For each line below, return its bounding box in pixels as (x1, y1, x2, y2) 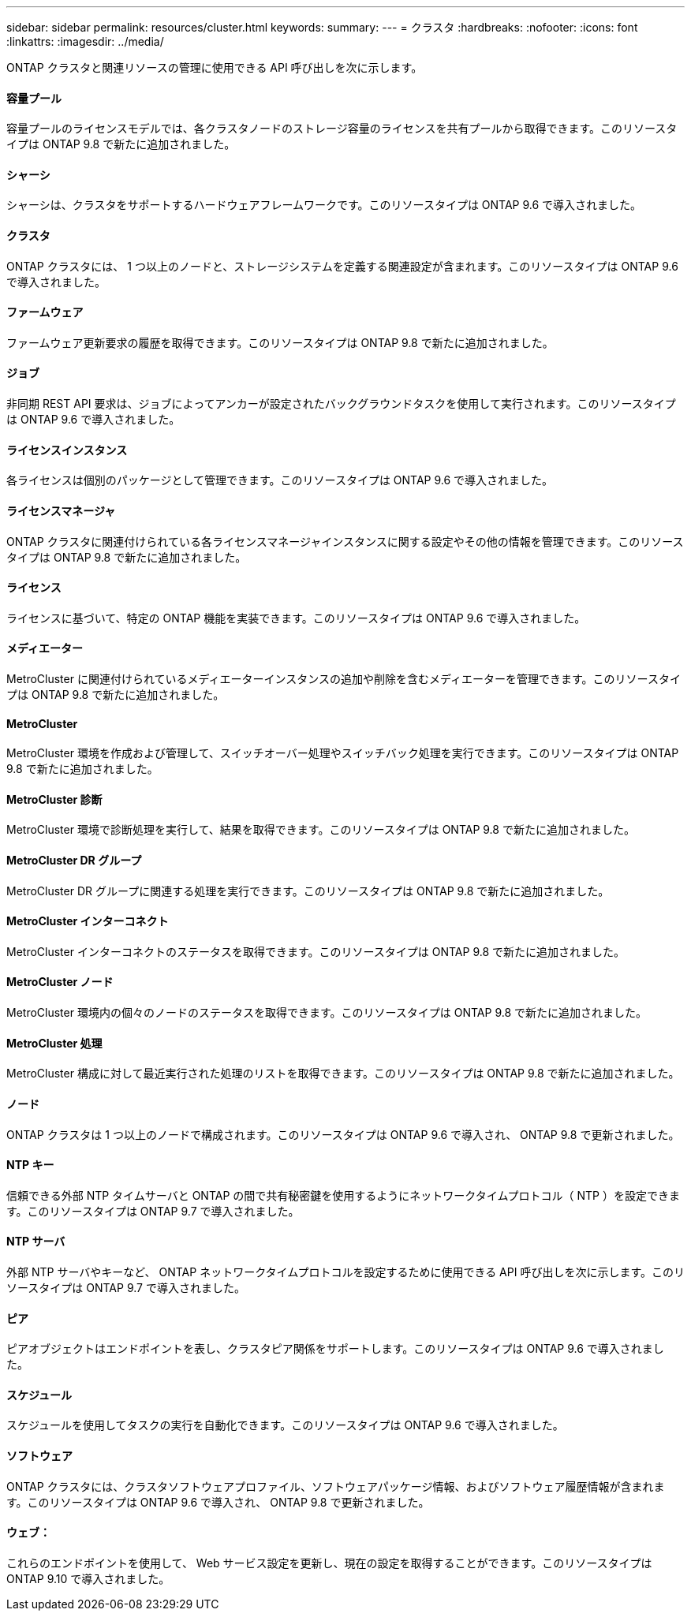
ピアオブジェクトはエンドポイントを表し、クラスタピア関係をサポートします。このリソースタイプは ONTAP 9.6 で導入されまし (6, 1342, 664, 1356)
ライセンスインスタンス (6, 443, 128, 457)
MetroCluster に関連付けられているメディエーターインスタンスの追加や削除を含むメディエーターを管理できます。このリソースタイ (6, 671, 681, 685)
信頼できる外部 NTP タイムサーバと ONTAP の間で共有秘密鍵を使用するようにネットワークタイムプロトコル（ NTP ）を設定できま (6, 1188, 680, 1202)
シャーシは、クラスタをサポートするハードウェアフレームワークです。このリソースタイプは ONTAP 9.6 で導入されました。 (6, 198, 642, 212)
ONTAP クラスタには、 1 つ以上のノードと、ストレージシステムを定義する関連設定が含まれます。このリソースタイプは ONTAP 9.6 (6, 259, 678, 273)
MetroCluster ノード (6, 975, 114, 989)
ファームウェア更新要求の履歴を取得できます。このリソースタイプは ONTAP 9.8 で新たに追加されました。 (6, 335, 554, 349)
